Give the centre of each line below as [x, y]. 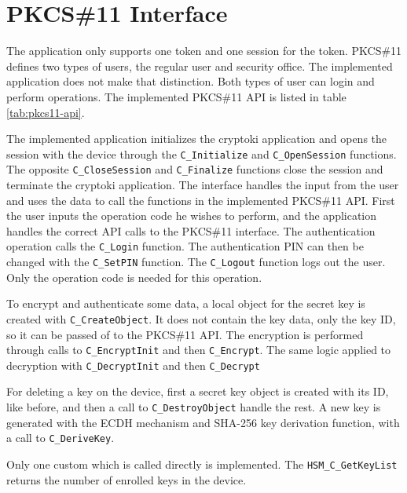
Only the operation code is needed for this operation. [134, 277]
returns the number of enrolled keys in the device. [126, 479]
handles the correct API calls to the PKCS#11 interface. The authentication [191, 230]
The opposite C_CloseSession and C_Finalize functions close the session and [195, 169]
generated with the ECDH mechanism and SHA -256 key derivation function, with [203, 422]
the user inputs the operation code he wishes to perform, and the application [192, 215]
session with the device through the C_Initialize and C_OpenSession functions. [202, 153]
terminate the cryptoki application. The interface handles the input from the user [203, 184]
